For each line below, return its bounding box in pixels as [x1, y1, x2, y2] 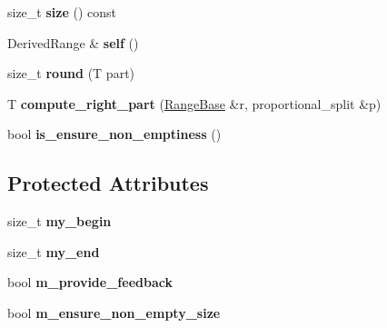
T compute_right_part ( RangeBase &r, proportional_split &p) [7, 94, 382, 113]
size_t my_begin [7, 212, 112, 231]
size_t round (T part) [7, 64, 135, 83]
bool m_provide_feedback [7, 273, 173, 292]
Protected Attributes [7, 169, 209, 197]
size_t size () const [7, 3, 116, 21]
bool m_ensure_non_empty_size [7, 303, 221, 322]
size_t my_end [7, 242, 100, 261]
